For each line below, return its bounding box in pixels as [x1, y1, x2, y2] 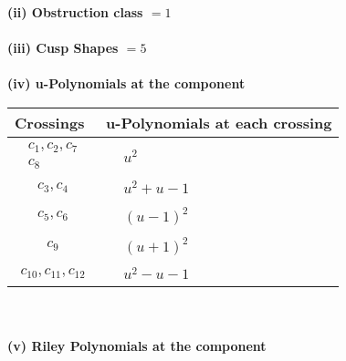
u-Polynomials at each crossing [106, 111, 332, 133]
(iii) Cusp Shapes [7, 38, 119, 57]
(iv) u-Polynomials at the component [7, 74, 246, 93]
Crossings [15, 111, 85, 133]
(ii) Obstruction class [7, 3, 143, 21]
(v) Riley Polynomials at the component [7, 335, 267, 355]
